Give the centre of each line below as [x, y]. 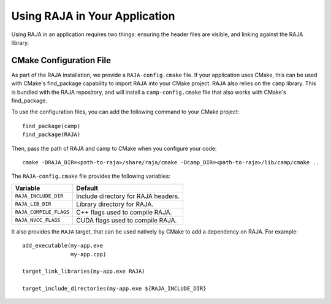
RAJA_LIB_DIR [33, 204]
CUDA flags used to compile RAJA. [127, 220]
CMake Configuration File [61, 60]
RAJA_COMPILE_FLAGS [42, 212]
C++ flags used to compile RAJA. [124, 212]
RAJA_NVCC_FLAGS [38, 220]
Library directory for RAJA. [115, 204]
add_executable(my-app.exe [63, 246]
